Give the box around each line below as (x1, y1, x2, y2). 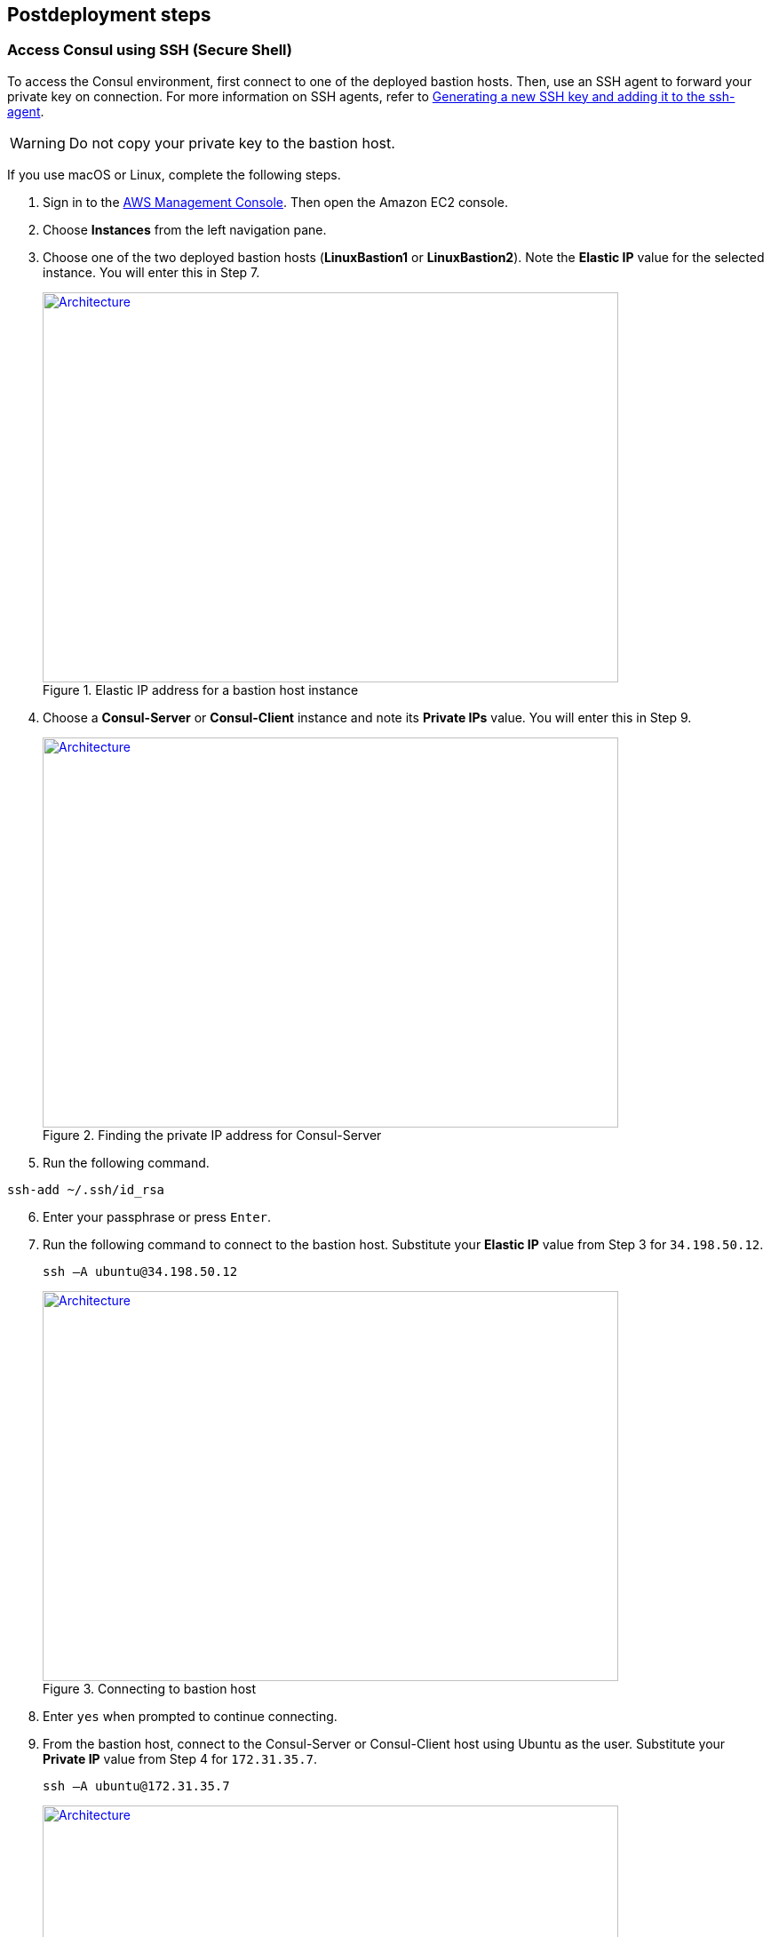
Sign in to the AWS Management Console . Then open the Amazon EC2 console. (43, 194, 508, 210)
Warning (10, 133, 66, 152)
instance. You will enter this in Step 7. (43, 264, 260, 280)
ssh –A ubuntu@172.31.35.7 (43, 1778, 230, 1793)
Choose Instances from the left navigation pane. (43, 221, 327, 237)
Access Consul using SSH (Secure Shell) (7, 41, 292, 60)
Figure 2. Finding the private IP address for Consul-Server (43, 1127, 382, 1143)
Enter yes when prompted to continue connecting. (43, 1708, 338, 1724)
